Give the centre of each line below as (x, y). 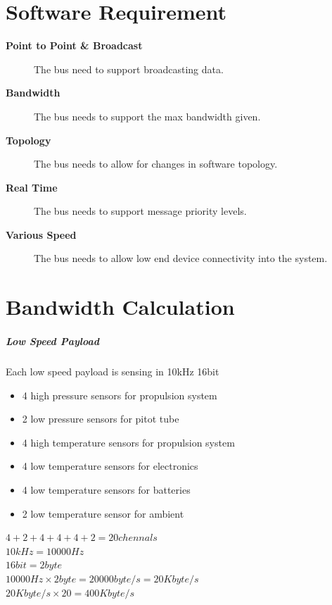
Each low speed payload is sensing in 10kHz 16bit (113, 371)
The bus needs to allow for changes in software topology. (156, 164)
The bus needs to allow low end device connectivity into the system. (181, 258)
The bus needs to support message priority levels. (140, 211)
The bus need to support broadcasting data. (129, 69)
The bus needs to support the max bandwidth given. (147, 116)
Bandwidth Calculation (120, 307)
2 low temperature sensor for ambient (103, 513)
